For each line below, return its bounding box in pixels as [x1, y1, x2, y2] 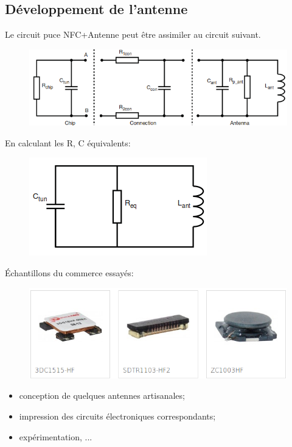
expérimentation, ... [19, 430, 92, 443]
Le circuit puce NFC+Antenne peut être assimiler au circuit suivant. [5, 28, 261, 41]
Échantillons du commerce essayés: [5, 266, 134, 279]
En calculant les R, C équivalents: [5, 136, 131, 149]
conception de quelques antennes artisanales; [19, 389, 185, 402]
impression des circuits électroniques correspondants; [19, 410, 216, 423]
